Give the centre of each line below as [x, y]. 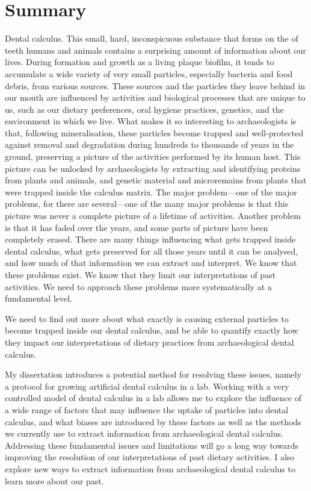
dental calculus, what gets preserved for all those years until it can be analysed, [152, 251]
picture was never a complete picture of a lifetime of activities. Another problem [153, 216]
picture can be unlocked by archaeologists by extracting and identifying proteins [153, 168]
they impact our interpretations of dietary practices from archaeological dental [149, 342]
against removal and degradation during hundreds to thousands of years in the [149, 144]
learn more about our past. [54, 480]
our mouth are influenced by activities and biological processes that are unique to [155, 97]
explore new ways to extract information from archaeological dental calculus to [150, 468]
